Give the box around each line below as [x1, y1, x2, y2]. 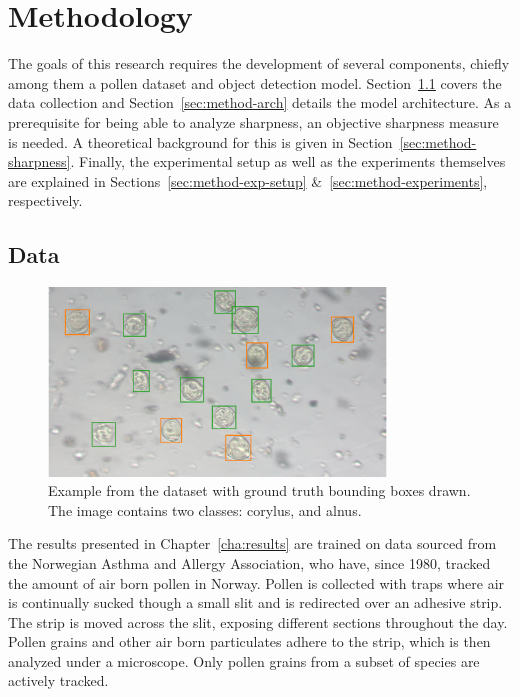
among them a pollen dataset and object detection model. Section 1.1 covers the [8, 72, 502, 93]
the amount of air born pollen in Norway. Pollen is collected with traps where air [8, 572, 505, 593]
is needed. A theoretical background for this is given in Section [8, 131, 393, 152]
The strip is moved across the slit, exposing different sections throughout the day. [8, 611, 508, 632]
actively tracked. [8, 670, 109, 691]
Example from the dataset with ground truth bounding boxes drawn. [48, 480, 471, 501]
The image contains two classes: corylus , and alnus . [48, 499, 362, 520]
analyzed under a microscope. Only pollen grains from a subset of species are [8, 650, 480, 671]
